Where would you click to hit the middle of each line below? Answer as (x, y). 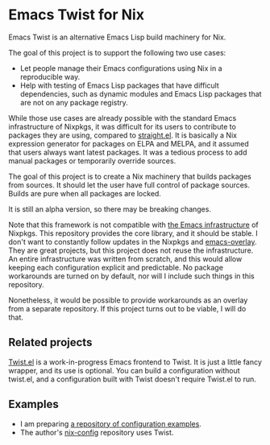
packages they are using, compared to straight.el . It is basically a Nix (123, 135)
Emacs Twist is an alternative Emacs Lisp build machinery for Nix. (117, 37)
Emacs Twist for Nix (77, 15)
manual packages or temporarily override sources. (92, 161)
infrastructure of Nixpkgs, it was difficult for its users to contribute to (122, 126)
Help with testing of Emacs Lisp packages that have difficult (119, 85)
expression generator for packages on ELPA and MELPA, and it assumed (129, 143)
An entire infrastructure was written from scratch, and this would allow (125, 258)
